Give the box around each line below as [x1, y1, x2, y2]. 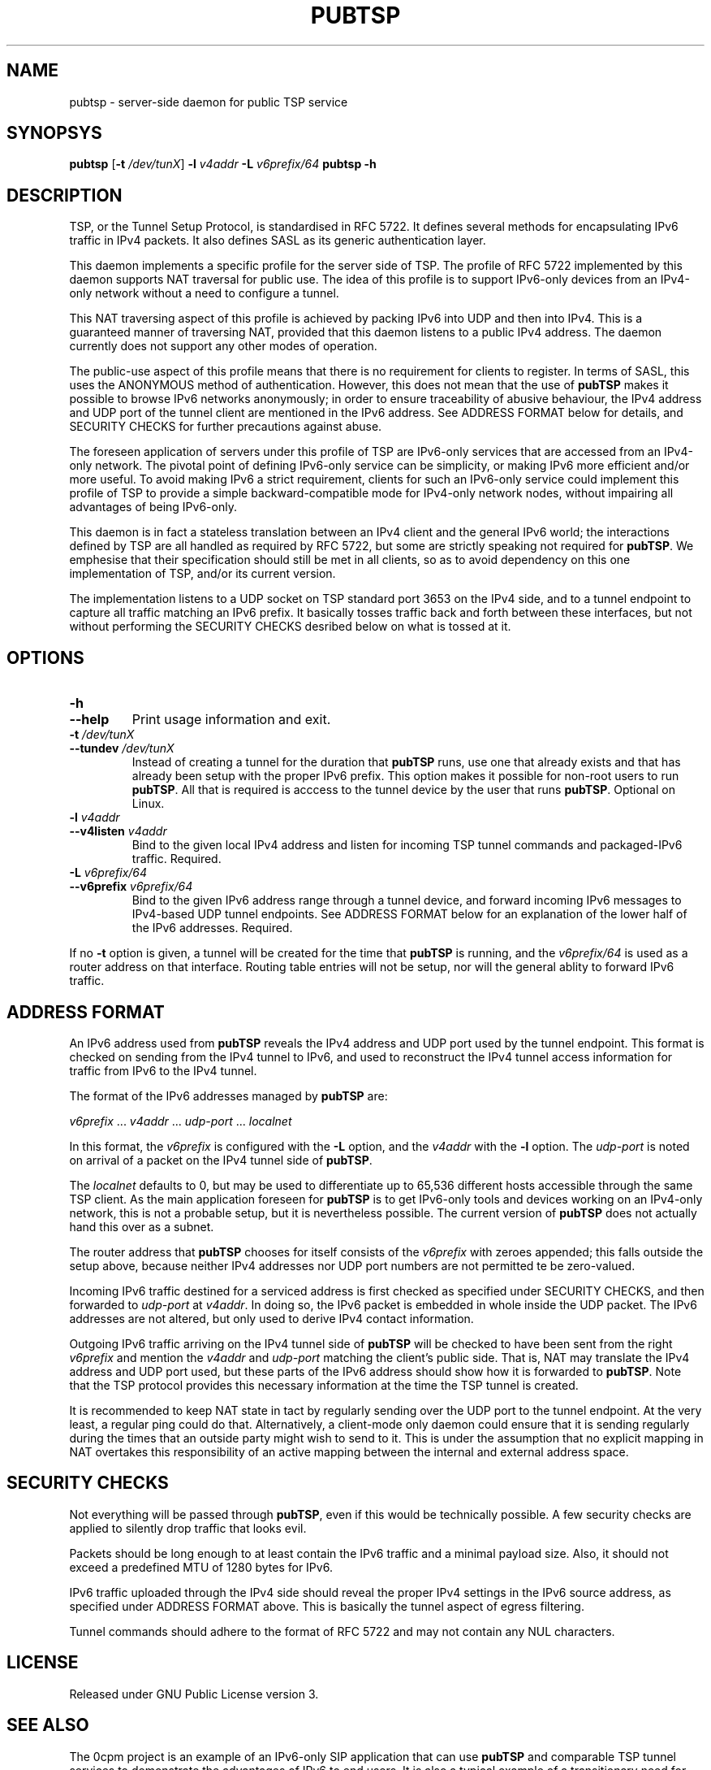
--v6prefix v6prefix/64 [69, 879, 193, 894]
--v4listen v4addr [69, 824, 167, 839]
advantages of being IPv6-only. [69, 500, 237, 514]
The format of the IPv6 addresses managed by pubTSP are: [69, 1088, 388, 1103]
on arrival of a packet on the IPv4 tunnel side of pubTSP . [69, 1152, 373, 1167]
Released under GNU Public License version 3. [69, 1686, 319, 1701]
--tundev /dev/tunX [69, 741, 175, 756]
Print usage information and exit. [131, 711, 331, 728]
